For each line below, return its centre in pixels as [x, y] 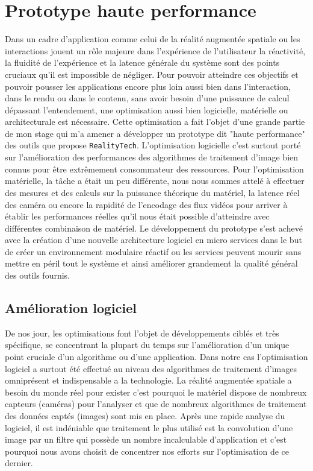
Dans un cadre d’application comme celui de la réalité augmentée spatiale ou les [153, 39]
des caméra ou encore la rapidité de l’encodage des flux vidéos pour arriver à [146, 204]
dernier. [19, 463]
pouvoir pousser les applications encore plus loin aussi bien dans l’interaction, [148, 86]
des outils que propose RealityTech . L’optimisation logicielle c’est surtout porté [153, 145]
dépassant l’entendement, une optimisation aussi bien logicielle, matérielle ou [147, 109]
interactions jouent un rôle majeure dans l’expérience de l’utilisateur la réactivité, [155, 50]
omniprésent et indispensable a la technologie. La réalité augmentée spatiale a [148, 380]
